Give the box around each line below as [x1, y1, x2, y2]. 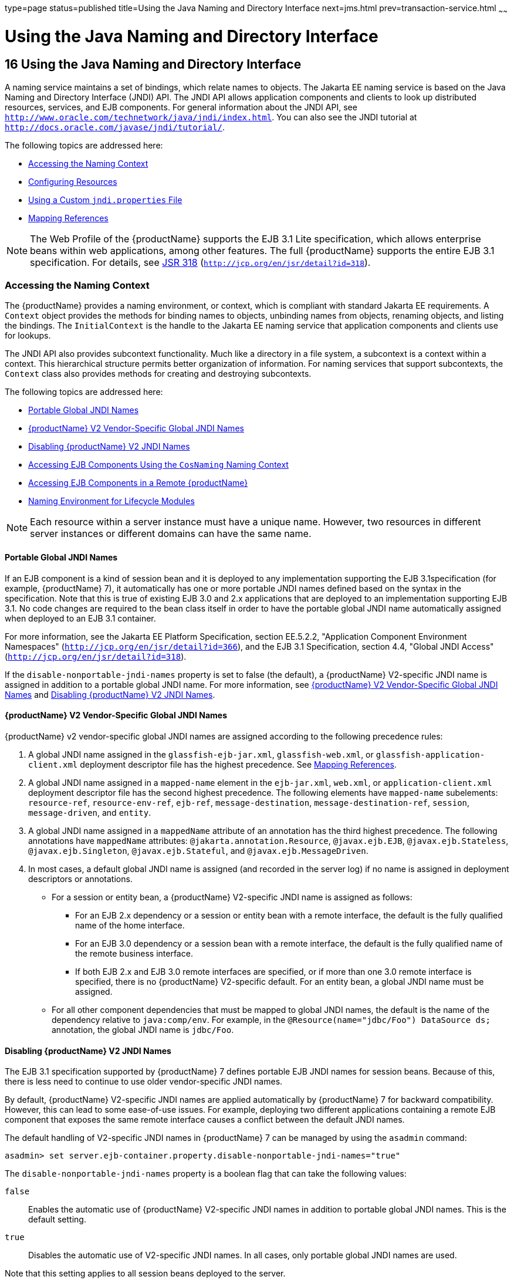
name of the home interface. [75, 920, 185, 930]
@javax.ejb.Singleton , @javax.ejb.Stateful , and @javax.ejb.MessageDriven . [28, 845, 368, 856]
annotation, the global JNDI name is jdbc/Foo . [52, 1024, 234, 1035]
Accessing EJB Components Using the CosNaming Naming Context [28, 460, 289, 470]
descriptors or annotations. [28, 873, 133, 884]
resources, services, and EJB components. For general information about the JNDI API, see [5, 102, 357, 112]
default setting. [28, 1214, 86, 1225]
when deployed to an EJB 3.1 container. [5, 613, 156, 623]
